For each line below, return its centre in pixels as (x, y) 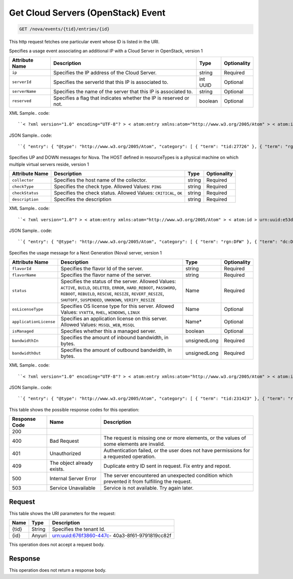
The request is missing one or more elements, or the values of (175, 438)
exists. (57, 469)
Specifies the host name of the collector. (101, 180)
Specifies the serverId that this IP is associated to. (111, 82)
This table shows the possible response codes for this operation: (74, 410)
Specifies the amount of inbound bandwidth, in (115, 338)
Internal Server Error (73, 478)
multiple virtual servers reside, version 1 (49, 164)
